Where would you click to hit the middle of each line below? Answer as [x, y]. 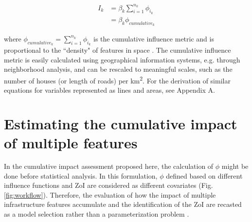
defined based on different [204, 175]
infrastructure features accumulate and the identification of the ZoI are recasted [123, 204]
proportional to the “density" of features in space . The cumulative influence [117, 50]
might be [235, 166]
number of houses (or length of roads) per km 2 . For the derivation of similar [117, 80]
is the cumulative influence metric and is [154, 38]
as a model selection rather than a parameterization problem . [97, 214]
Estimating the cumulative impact [121, 123]
